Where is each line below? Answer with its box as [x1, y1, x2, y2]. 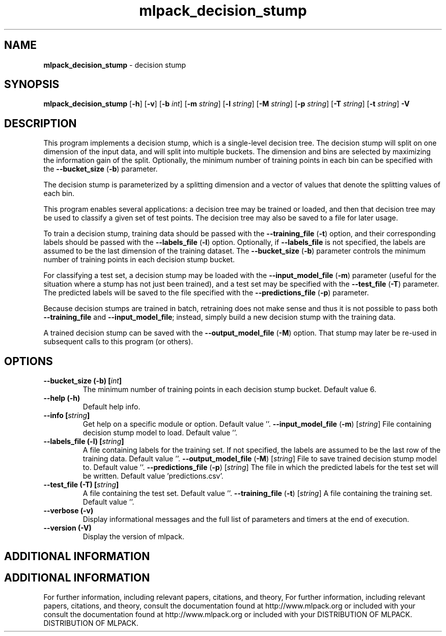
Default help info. [82, 402, 141, 411]
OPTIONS [4, 354, 53, 368]
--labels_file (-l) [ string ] [43, 437, 124, 446]
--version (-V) [43, 523, 92, 533]
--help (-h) [43, 394, 80, 403]
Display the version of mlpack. [82, 532, 184, 541]
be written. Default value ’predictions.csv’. [82, 472, 224, 481]
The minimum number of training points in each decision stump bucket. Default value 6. [82, 385, 377, 394]
